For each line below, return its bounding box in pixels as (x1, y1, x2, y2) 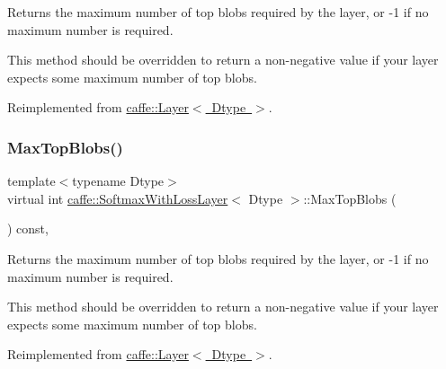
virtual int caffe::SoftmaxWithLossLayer (7, 189, 228, 207)
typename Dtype (72, 171, 165, 190)
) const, (7, 219, 49, 238)
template (7, 171, 56, 190)
